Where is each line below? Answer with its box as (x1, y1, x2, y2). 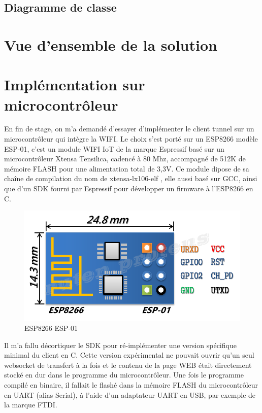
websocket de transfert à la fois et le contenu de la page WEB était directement (4, 359, 252, 370)
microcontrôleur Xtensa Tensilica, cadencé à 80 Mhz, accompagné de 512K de (4, 153, 246, 164)
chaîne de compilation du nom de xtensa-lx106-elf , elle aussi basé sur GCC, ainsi (4, 173, 257, 184)
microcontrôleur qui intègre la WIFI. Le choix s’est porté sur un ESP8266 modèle (4, 133, 258, 144)
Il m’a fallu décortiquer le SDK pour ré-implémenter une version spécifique (4, 339, 237, 350)
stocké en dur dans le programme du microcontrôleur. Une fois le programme (4, 369, 244, 380)
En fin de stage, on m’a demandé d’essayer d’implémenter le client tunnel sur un (4, 123, 254, 134)
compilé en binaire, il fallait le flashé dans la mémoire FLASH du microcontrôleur (4, 379, 258, 390)
